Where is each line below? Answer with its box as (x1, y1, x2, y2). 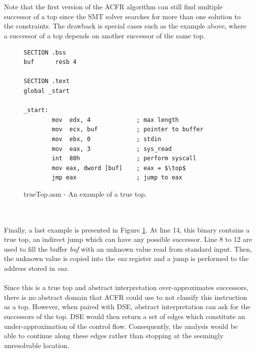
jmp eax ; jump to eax (52, 174, 183, 181)
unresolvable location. (4, 340, 69, 350)
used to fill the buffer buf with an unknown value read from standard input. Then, (4, 243, 252, 254)
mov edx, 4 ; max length (52, 116, 179, 123)
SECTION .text (24, 78, 70, 85)
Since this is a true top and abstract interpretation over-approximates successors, (4, 282, 249, 293)
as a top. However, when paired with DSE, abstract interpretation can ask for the (4, 301, 251, 312)
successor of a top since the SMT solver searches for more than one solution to (4, 11, 241, 21)
